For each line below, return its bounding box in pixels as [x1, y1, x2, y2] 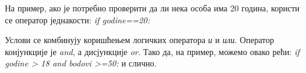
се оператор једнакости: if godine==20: [5, 13, 150, 26]
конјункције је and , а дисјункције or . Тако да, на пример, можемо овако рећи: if [5, 45, 300, 57]
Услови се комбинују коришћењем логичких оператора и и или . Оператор [5, 34, 274, 46]
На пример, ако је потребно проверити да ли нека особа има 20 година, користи [5, 2, 300, 14]
